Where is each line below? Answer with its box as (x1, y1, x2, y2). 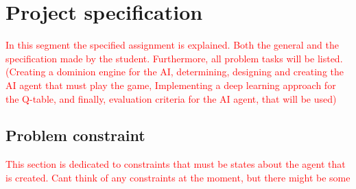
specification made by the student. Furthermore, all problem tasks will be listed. (5, 51, 343, 65)
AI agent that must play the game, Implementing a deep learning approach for (5, 77, 336, 92)
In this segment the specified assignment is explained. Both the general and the (5, 38, 339, 52)
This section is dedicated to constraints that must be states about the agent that (5, 157, 346, 171)
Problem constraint (5, 125, 145, 146)
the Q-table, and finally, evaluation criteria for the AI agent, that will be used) (5, 91, 337, 105)
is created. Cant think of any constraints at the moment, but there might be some (5, 170, 351, 184)
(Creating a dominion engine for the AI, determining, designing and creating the (5, 64, 344, 79)
